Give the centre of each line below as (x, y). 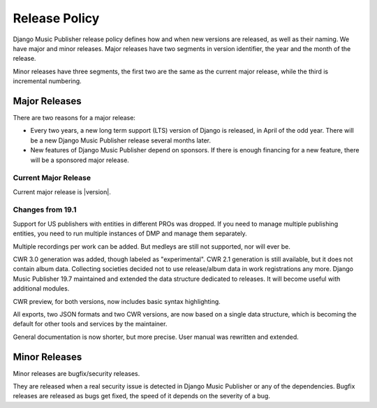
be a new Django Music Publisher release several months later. (120, 140)
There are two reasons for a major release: (74, 118)
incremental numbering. (47, 81)
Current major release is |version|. (62, 191)
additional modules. (41, 289)
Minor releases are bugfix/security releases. (76, 373)
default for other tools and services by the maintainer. (90, 324)
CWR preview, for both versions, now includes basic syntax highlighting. (117, 301)
